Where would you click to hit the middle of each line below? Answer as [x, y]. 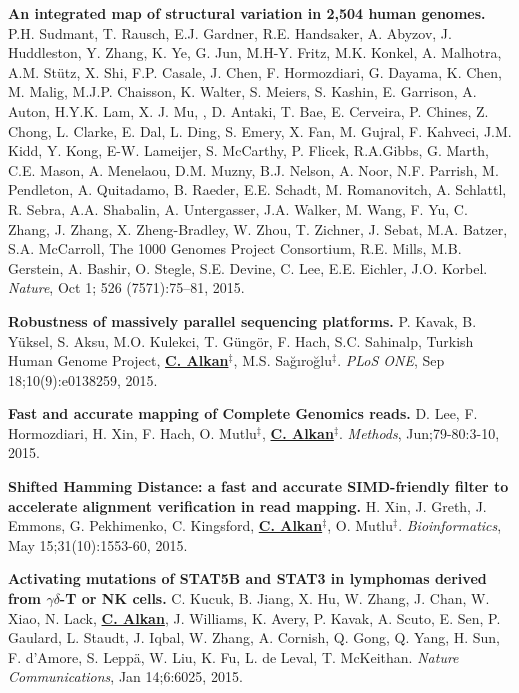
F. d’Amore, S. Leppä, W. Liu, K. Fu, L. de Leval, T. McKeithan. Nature [233, 656]
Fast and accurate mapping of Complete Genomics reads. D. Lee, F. [243, 413]
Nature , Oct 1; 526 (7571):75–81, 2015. [126, 287]
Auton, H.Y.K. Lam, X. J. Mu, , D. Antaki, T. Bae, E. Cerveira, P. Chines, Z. [248, 110]
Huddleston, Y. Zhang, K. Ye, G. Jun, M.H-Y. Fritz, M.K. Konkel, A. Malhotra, [255, 52]
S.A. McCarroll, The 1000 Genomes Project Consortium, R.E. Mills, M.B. [235, 248]
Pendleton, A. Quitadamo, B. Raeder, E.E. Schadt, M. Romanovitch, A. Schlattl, [257, 189]
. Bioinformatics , [450, 525]
